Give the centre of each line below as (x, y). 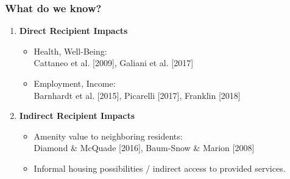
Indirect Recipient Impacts (77, 116)
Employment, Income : (75, 83)
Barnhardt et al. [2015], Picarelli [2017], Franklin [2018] (137, 95)
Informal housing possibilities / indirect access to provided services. (160, 168)
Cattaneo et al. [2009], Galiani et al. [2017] (114, 63)
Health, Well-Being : (70, 51)
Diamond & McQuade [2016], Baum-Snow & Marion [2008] (144, 148)
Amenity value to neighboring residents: (108, 136)
